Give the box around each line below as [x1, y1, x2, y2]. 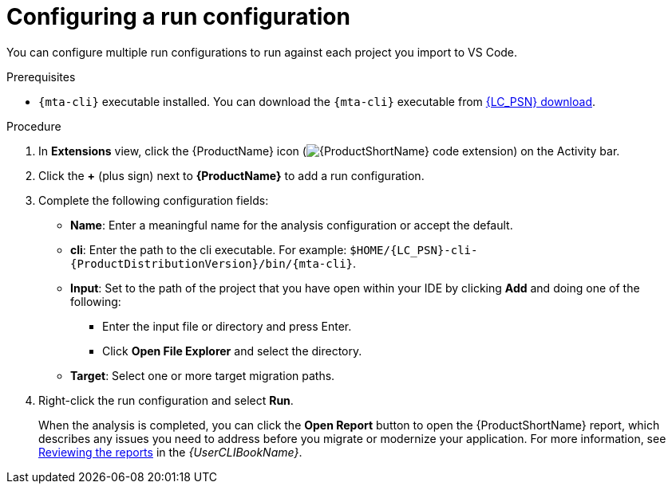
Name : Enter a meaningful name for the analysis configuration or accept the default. [70, 218, 513, 232]
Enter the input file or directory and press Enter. [102, 319, 352, 333]
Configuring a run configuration [6, 3, 350, 30]
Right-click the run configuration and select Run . [38, 393, 294, 407]
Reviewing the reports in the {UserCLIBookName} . [38, 445, 302, 459]
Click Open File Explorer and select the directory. [102, 343, 362, 358]
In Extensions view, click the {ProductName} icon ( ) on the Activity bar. [38, 143, 620, 158]
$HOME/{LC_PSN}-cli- [350, 243, 478, 257]
